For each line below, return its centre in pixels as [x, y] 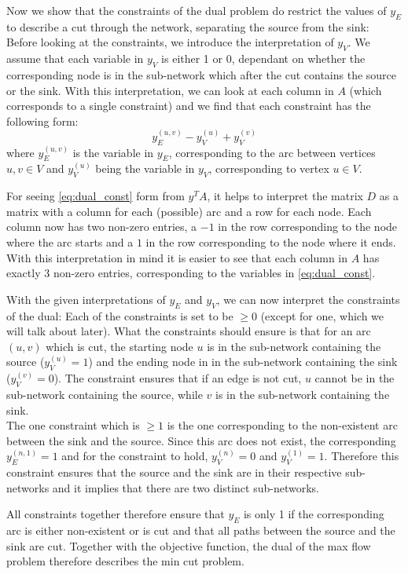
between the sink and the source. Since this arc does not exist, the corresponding [201, 440]
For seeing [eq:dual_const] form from [96, 196]
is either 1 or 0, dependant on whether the [263, 58]
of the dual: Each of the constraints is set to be [120, 315]
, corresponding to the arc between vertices [272, 152]
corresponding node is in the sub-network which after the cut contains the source [202, 74]
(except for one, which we [322, 315]
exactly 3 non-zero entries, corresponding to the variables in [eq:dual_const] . [191, 273]
